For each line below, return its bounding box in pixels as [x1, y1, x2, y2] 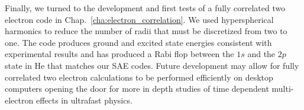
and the [247, 48, 276, 60]
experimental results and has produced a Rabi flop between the [5, 48, 234, 60]
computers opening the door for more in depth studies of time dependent [5, 82, 269, 95]
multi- [271, 82, 294, 95]
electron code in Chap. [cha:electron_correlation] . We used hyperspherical [5, 13, 274, 25]
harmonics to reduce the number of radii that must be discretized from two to [5, 25, 287, 37]
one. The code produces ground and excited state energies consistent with [5, 36, 272, 48]
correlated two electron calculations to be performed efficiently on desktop [5, 71, 273, 83]
